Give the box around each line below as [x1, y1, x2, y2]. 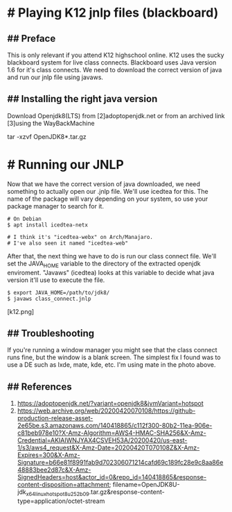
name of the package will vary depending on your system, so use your [7, 195, 208, 203]
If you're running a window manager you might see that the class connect [7, 346, 217, 354]
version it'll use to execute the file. [7, 276, 105, 284]
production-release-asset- [17, 414, 93, 422]
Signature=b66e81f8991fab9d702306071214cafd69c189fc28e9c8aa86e [17, 459, 224, 467]
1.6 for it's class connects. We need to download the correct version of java [7, 66, 222, 74]
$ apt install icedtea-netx [7, 221, 89, 229]
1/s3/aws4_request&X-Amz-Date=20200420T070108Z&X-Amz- [17, 443, 200, 452]
